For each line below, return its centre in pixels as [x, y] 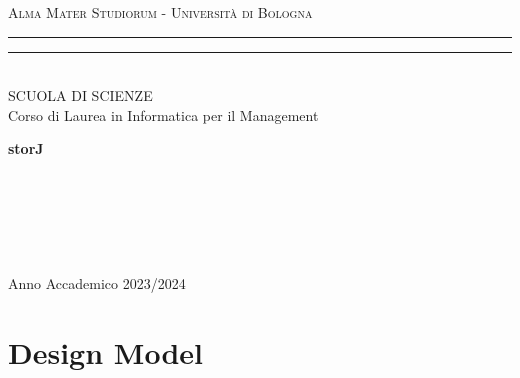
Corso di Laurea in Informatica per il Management [163, 114]
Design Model [105, 351]
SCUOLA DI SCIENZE [80, 95]
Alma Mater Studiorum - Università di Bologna [160, 12]
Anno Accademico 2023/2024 [97, 282]
